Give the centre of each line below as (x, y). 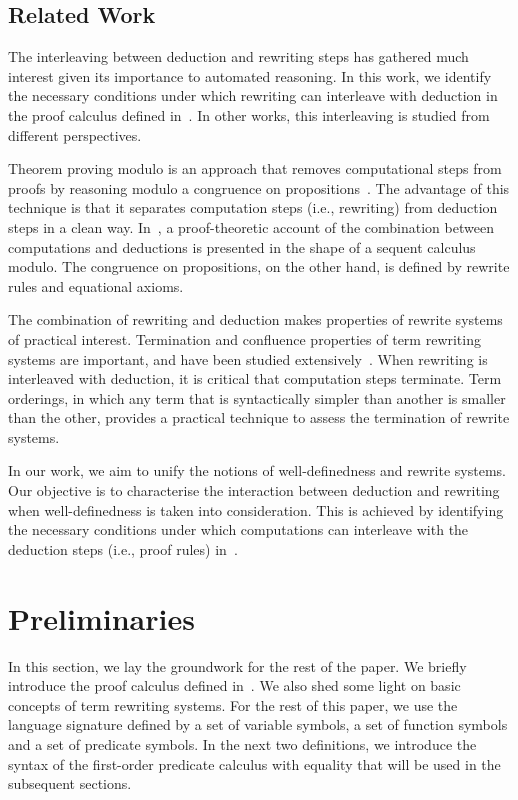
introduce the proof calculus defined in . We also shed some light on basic (234, 685)
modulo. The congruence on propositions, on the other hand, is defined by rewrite (259, 266)
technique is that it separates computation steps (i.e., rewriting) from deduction (253, 207)
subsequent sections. (70, 783)
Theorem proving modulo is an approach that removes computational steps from (255, 168)
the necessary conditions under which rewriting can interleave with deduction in (253, 95)
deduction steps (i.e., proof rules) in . (123, 548)
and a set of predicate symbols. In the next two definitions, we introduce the (242, 743)
